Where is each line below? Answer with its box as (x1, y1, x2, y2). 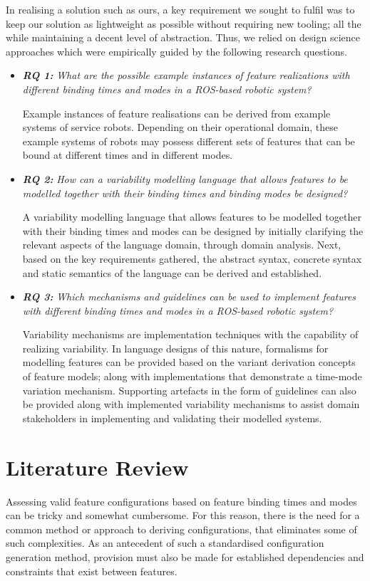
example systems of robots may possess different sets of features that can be (22, 133, 355, 148)
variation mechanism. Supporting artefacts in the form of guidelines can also (22, 382, 356, 397)
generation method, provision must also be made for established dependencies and (6, 549, 364, 564)
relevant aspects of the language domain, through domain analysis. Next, (22, 237, 341, 252)
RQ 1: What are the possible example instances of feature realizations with (22, 68, 350, 83)
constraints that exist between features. (6, 563, 178, 578)
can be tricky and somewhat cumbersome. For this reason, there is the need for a (6, 508, 360, 523)
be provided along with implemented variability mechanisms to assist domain (22, 397, 360, 412)
